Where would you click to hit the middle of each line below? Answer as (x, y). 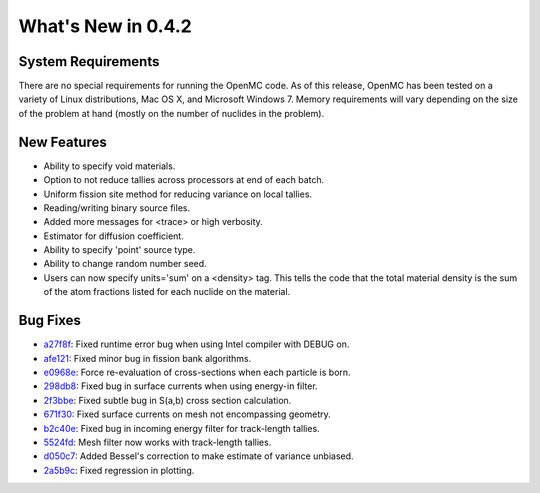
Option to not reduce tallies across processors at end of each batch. (184, 180)
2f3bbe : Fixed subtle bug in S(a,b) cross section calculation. (167, 400)
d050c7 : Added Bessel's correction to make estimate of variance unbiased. (198, 456)
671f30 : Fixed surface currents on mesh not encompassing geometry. (187, 414)
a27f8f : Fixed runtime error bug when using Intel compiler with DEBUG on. (196, 344)
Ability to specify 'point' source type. (119, 250)
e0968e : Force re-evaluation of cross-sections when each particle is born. (197, 372)
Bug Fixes (50, 320)
